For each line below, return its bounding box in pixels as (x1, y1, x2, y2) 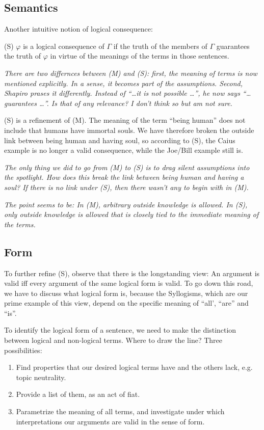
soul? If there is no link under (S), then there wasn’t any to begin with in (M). (4, 181, 249, 192)
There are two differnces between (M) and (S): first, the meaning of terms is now (4, 67, 257, 78)
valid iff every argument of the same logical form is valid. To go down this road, (4, 278, 253, 288)
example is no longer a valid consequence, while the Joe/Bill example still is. (4, 145, 243, 155)
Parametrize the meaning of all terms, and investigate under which (16, 406, 225, 417)
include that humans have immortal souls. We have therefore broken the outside (4, 124, 254, 135)
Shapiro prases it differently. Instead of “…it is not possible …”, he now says (4, 88, 240, 98)
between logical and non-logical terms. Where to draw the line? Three (4, 335, 222, 345)
